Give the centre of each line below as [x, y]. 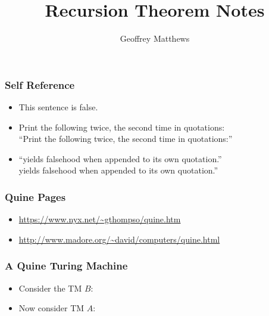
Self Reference [40, 84]
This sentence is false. [58, 107]
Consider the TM [50, 288]
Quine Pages [35, 196]
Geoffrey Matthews [155, 38]
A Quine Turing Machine [66, 266]
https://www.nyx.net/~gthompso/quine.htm [100, 219]
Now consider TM [51, 308]
